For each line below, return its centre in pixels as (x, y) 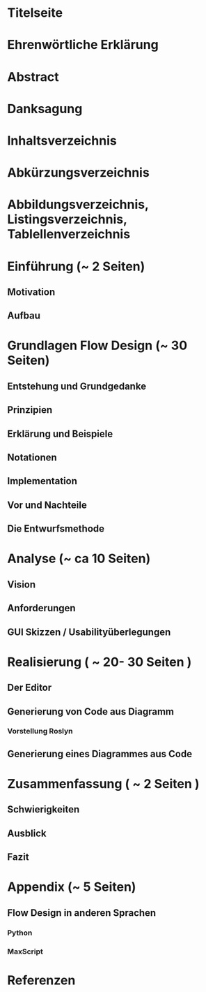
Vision (22, 584)
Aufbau (24, 316)
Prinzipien (30, 410)
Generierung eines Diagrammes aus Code (100, 753)
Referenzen (41, 980)
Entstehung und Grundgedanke (77, 386)
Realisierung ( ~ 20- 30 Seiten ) (100, 662)
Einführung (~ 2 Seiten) (76, 266)
